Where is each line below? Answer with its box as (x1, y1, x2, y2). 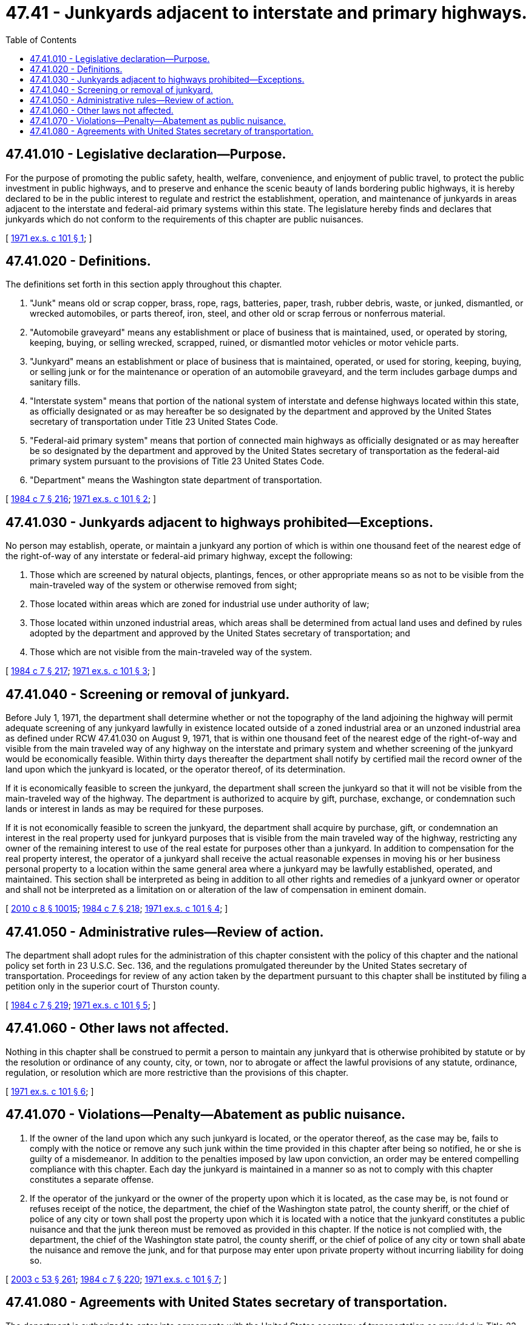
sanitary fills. (30, 377, 81, 388)
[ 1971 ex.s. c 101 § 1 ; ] (5, 232, 92, 243)
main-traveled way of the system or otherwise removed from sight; (30, 580, 297, 591)
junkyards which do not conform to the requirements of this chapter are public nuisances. (5, 213, 364, 224)
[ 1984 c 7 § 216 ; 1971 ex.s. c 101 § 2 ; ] (5, 494, 157, 504)
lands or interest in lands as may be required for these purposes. (5, 804, 264, 814)
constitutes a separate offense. (30, 1174, 154, 1185)
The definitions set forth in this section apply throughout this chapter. (5, 279, 282, 290)
